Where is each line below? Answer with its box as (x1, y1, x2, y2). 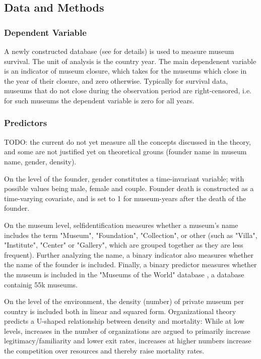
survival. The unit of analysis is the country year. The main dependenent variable (4, 55, 256, 66)
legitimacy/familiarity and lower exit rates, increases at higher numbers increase (4, 335, 251, 346)
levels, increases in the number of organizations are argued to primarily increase (4, 325, 250, 336)
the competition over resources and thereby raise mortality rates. (4, 345, 205, 356)
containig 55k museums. (4, 279, 78, 289)
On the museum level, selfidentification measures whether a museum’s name (4, 219, 238, 230)
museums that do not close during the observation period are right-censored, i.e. (4, 85, 252, 96)
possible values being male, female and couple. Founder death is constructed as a (4, 183, 254, 194)
